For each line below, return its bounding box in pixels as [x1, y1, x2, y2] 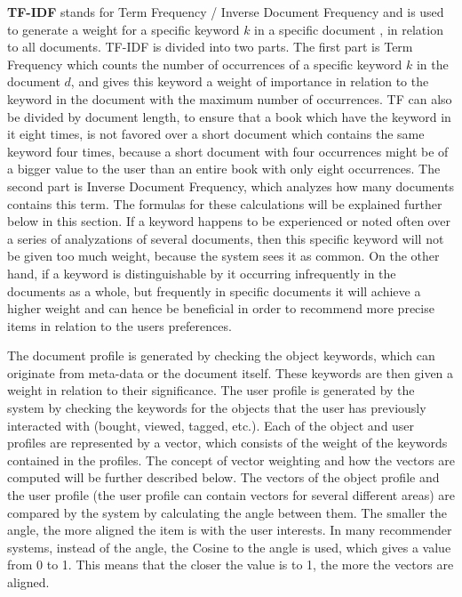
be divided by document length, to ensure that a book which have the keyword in [7, 107, 451, 125]
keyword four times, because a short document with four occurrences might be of [7, 141, 449, 160]
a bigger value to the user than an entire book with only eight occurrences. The [7, 159, 441, 178]
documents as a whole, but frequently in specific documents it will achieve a [7, 281, 421, 300]
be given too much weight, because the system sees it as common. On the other [7, 246, 440, 265]
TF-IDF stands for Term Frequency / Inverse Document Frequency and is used [7, 3, 444, 20]
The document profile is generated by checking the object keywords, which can [7, 346, 435, 365]
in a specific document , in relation [254, 20, 443, 38]
